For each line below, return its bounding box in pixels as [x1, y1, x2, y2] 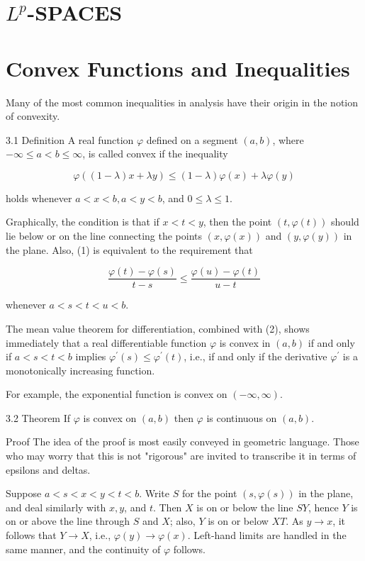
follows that [6, 528, 57, 543]
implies [75, 349, 106, 364]
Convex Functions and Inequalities [6, 53, 350, 82]
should [331, 214, 359, 229]
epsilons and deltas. [6, 462, 91, 477]
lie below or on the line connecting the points [6, 228, 203, 243]
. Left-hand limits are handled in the [187, 528, 347, 543]
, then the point [203, 214, 272, 229]
